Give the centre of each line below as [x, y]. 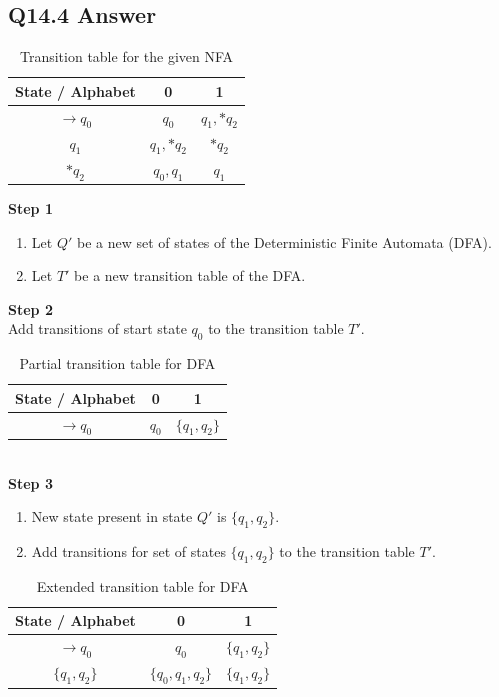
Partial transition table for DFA [117, 363]
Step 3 [30, 482]
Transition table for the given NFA [126, 56]
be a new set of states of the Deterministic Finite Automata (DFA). [284, 241]
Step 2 [30, 308]
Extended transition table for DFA [142, 585]
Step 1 [30, 208]
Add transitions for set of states [128, 550]
